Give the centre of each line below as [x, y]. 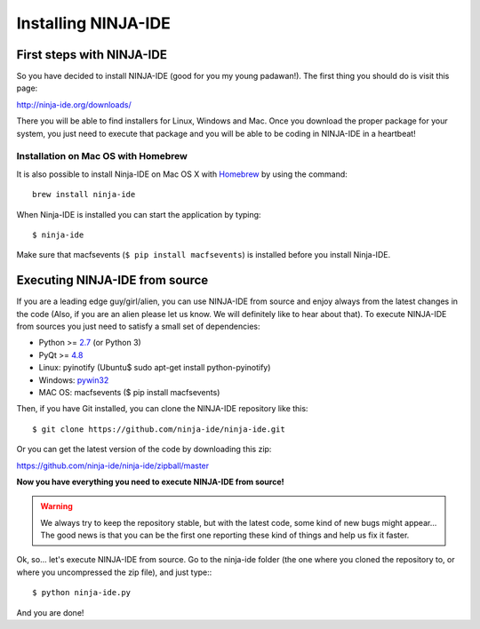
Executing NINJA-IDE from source [112, 280]
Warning [56, 506]
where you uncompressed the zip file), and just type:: [114, 572]
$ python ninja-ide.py [82, 593]
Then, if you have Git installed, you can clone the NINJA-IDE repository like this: [162, 409]
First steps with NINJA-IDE [92, 55]
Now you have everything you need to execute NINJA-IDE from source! [150, 482]
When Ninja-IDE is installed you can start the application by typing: [139, 214]
